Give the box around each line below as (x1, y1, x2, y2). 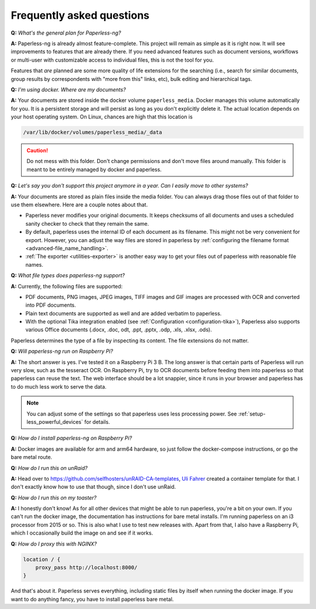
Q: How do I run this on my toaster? (11, 494, 97, 501)
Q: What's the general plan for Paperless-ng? (11, 29, 121, 36)
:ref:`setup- (238, 410, 266, 417)
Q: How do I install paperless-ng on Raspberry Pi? (11, 434, 132, 442)
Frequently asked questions (11, 9, 150, 22)
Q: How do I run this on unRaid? (11, 464, 88, 471)
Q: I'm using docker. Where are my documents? (11, 86, 126, 93)
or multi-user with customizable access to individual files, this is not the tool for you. (11, 56, 214, 63)
